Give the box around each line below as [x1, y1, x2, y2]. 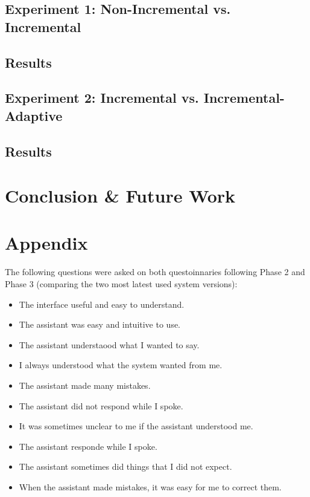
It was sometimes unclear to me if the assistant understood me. [19, 420, 253, 432]
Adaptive [5, 106, 63, 125]
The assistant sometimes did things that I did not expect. [19, 460, 232, 473]
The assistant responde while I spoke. [19, 440, 157, 452]
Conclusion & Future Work [5, 183, 236, 208]
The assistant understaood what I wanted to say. [19, 338, 200, 351]
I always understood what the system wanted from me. [19, 359, 223, 371]
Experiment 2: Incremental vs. [5, 88, 199, 107]
